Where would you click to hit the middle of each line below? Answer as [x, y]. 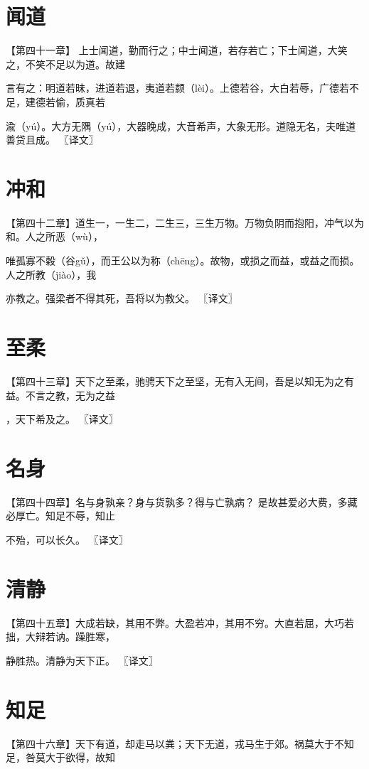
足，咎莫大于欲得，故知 [60, 757]
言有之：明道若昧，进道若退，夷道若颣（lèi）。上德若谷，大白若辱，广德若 [177, 88]
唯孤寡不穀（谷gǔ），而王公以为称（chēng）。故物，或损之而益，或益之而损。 [183, 260]
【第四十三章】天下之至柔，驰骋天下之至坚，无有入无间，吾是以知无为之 [175, 381]
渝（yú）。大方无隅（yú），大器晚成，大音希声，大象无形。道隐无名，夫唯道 [181, 125]
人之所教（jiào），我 [51, 274]
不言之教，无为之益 [70, 395]
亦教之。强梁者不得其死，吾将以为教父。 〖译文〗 [122, 298]
